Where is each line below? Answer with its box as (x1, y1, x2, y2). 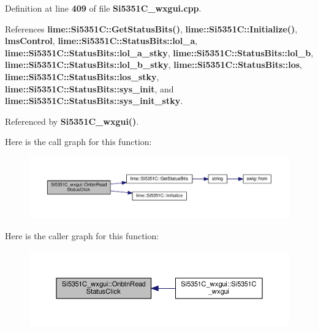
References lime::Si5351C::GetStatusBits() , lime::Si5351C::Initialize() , (5, 22, 298, 35)
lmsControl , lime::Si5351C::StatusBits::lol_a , (5, 34, 198, 47)
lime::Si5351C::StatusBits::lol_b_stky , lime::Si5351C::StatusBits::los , (5, 58, 302, 71)
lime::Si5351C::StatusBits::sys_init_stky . (5, 94, 183, 107)
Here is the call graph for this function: (5, 135, 152, 148)
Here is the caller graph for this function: (5, 229, 159, 242)
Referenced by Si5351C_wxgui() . (5, 114, 139, 127)
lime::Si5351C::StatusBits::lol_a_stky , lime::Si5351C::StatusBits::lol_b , (5, 46, 314, 59)
